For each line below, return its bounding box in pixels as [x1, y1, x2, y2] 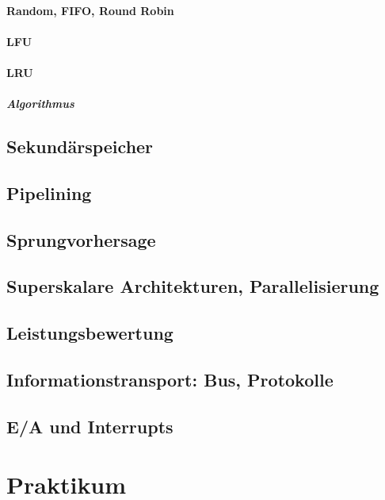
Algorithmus [6, 95, 74, 112]
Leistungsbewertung [6, 321, 173, 345]
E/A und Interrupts [6, 413, 173, 438]
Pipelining [6, 180, 92, 205]
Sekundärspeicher [6, 134, 154, 159]
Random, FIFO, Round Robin [6, 2, 174, 18]
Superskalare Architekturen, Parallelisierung [6, 274, 379, 298]
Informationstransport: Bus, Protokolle [6, 367, 334, 392]
